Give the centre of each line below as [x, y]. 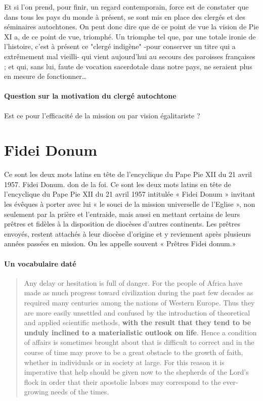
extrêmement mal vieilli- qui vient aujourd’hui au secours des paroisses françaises [130, 56]
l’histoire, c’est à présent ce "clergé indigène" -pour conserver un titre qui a [120, 46]
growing [36, 392]
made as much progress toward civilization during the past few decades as [139, 293]
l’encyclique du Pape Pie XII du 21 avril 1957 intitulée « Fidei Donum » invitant [130, 194]
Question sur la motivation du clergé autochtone [90, 96]
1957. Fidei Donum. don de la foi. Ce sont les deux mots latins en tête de [118, 184]
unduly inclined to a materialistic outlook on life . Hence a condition [140, 332]
